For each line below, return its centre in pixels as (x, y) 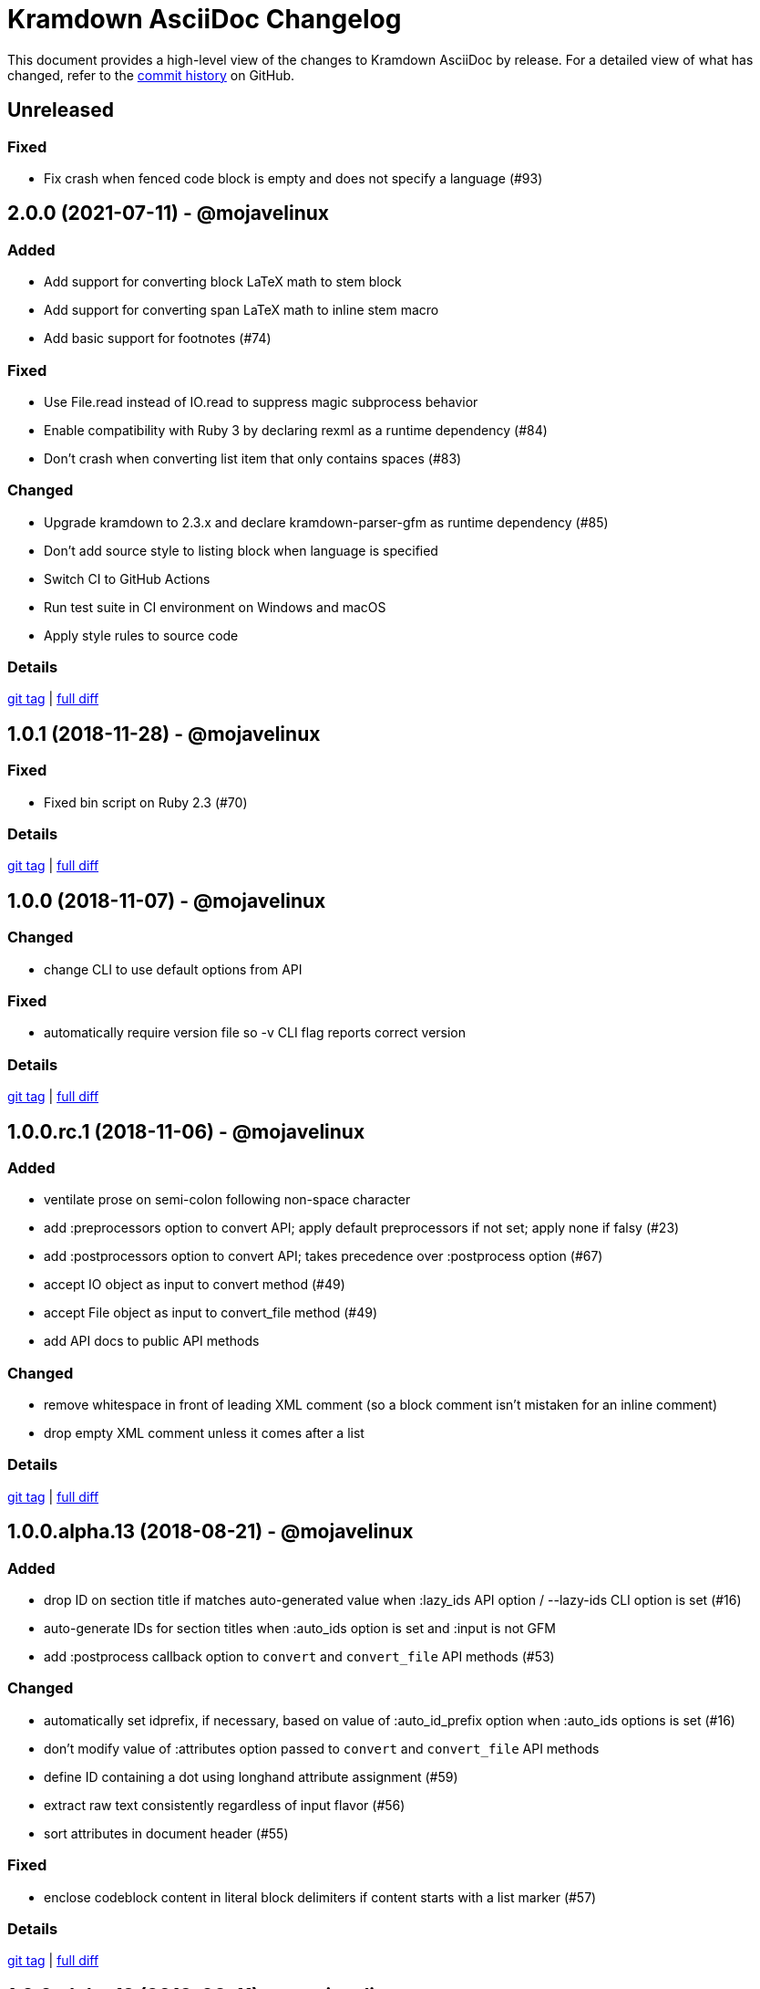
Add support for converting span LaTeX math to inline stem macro (241, 310)
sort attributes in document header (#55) (166, 1833)
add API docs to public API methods (152, 1341)
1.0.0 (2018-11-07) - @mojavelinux (167, 901)
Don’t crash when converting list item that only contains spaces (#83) (253, 458)
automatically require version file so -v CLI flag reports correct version (255, 1033)
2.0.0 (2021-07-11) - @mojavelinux (169, 213)
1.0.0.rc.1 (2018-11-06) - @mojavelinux (186, 1131)
